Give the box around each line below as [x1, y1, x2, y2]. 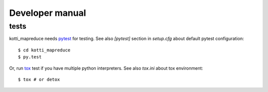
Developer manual [9, 7, 86, 18]
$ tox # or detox [18, 77, 60, 82]
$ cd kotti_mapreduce [18, 47, 70, 53]
